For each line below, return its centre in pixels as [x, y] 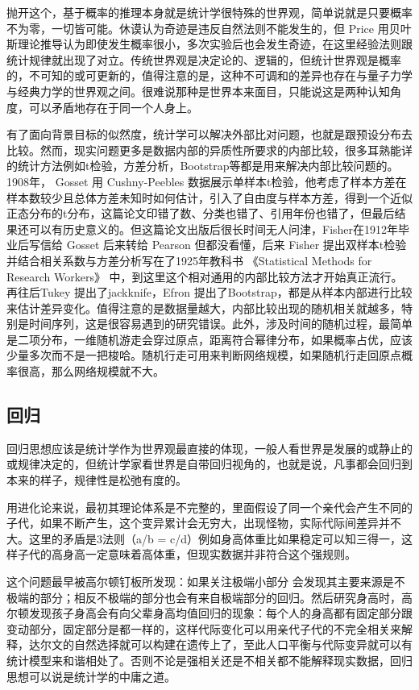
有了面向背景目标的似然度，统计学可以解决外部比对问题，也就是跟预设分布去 [209, 134]
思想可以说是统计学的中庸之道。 [91, 676]
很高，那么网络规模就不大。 [91, 371]
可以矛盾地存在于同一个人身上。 [113, 107]
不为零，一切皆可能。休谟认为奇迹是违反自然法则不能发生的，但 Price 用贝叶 [209, 28]
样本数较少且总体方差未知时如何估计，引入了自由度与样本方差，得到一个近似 [209, 197]
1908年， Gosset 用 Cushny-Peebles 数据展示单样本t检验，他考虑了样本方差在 [207, 181]
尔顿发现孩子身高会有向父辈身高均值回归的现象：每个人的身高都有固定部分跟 [209, 613]
